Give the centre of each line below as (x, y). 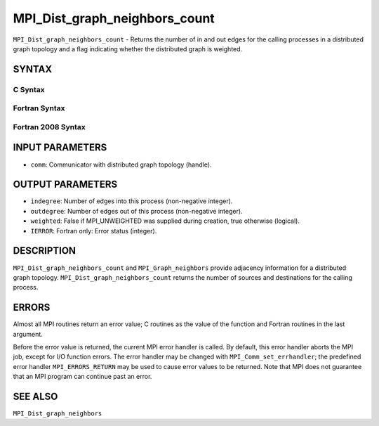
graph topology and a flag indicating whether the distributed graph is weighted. (128, 49)
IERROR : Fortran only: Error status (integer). (94, 231)
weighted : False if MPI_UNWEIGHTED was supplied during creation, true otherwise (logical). (165, 221)
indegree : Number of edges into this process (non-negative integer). (132, 201)
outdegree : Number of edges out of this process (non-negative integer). (137, 211)
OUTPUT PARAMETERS (65, 185)
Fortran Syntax (39, 108)
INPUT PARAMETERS (60, 148)
